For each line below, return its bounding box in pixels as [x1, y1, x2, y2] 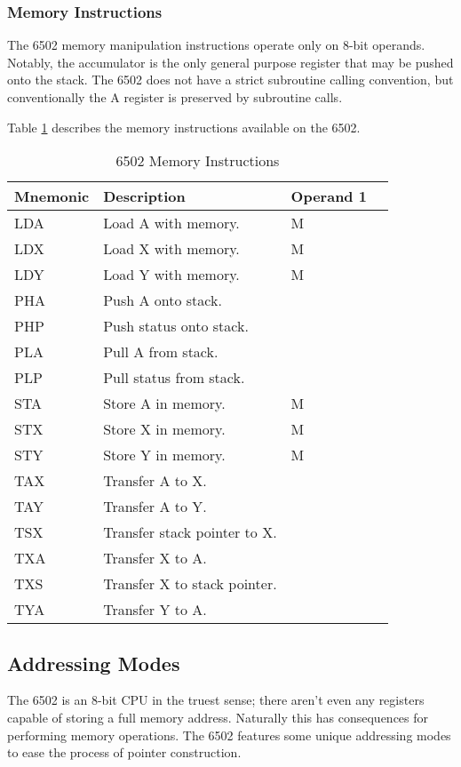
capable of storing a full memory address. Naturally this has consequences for [7, 707, 429, 726]
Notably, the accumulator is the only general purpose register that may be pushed [7, 52, 454, 71]
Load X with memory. [103, 238, 240, 260]
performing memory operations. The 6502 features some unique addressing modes [7, 725, 451, 744]
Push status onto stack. [103, 316, 249, 337]
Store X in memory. [103, 419, 226, 440]
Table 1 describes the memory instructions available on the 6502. [7, 117, 361, 136]
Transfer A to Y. [103, 496, 207, 517]
